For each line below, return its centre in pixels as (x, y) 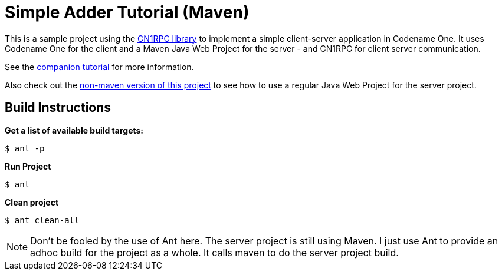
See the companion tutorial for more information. (99, 67)
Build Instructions (58, 108)
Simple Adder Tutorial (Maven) (127, 12)
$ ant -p (25, 148)
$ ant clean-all (42, 220)
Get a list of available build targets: (74, 130)
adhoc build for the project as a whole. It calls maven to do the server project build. (214, 252)
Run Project (28, 166)
